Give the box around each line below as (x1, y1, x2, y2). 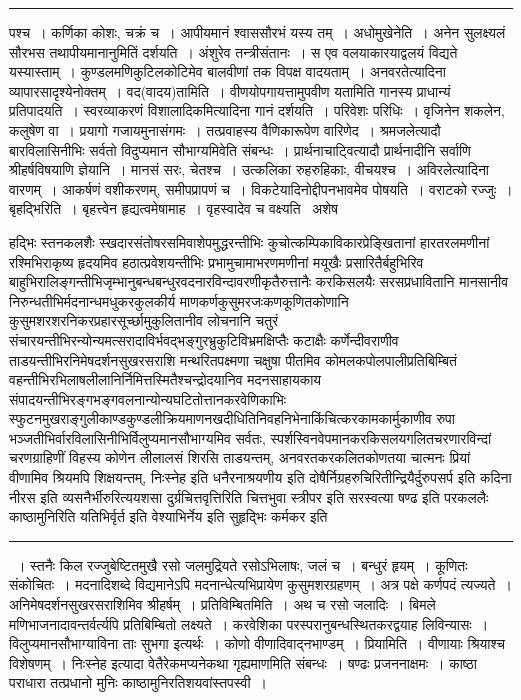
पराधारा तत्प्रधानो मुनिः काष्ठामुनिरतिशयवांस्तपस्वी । (9, 672, 268, 693)
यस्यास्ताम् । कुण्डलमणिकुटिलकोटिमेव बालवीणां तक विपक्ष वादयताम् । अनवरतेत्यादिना (9, 61, 446, 82)
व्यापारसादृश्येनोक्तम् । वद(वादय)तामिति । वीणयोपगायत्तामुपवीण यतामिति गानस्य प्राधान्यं (9, 80, 451, 101)
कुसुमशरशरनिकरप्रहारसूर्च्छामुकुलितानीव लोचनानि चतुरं (9, 310, 279, 331)
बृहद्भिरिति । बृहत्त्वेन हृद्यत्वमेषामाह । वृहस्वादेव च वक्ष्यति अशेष (9, 198, 338, 219)
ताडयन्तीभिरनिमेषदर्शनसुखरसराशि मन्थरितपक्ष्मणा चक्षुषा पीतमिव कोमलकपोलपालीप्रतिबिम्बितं (9, 349, 457, 370)
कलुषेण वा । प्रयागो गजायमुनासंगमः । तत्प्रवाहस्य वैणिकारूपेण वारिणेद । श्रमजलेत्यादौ (9, 119, 441, 140)
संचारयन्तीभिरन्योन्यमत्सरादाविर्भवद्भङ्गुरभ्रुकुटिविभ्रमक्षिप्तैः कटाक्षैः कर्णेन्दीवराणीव (9, 329, 399, 350)
